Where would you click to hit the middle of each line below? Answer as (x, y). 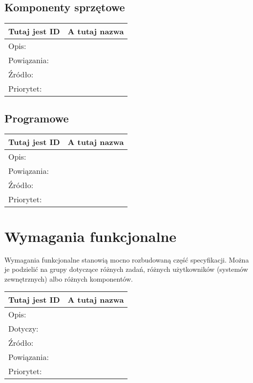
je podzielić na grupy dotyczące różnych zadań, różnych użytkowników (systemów (126, 269)
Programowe (37, 118)
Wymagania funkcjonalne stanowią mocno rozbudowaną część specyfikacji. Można (127, 259)
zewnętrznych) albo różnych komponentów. (69, 278)
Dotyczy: (23, 329)
